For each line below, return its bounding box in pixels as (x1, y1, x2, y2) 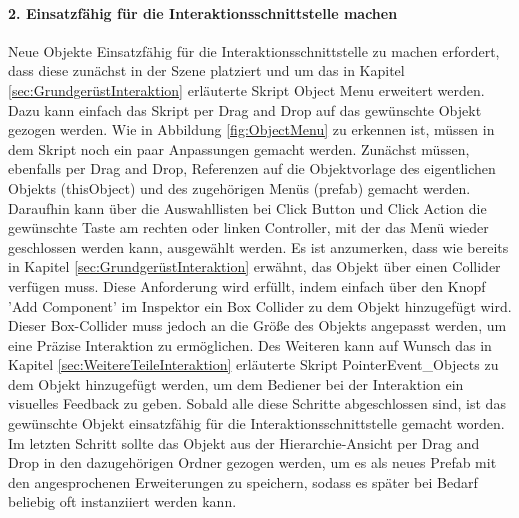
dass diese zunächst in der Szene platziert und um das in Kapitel (8, 60, 405, 81)
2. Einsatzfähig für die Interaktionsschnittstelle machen (8, 2, 398, 23)
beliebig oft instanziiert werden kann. (8, 491, 237, 512)
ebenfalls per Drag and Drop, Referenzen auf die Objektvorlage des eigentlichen (8, 158, 496, 179)
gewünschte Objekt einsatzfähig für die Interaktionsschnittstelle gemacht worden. (8, 413, 505, 434)
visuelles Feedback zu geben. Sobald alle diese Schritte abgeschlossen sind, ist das (8, 393, 506, 414)
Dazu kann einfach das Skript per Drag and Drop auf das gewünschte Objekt (8, 99, 482, 120)
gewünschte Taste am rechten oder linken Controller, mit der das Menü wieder (8, 217, 489, 238)
